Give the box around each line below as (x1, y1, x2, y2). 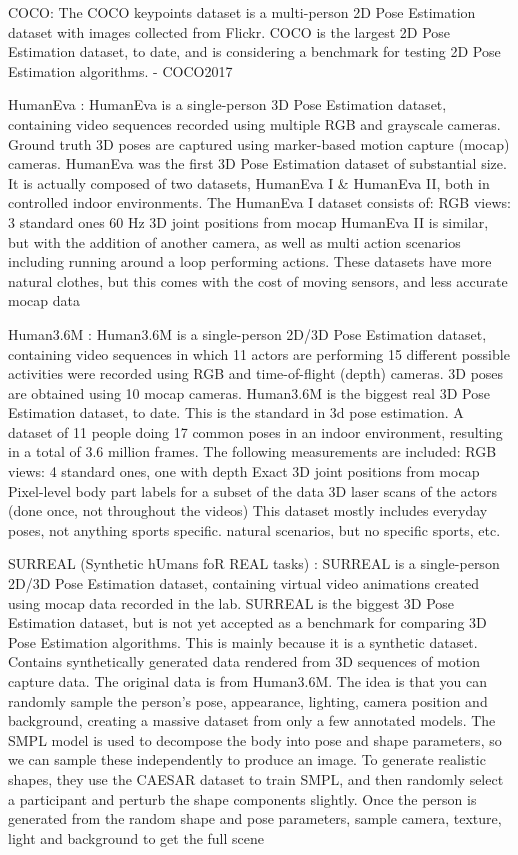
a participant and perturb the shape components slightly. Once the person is (8, 788, 477, 809)
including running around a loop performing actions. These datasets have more (8, 251, 492, 272)
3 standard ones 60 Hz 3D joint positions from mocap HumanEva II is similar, (8, 211, 489, 232)
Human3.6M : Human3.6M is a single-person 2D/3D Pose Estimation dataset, (8, 323, 487, 344)
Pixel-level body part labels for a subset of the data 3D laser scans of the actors (8, 480, 498, 501)
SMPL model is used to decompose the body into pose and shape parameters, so (8, 729, 502, 750)
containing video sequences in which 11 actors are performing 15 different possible (8, 343, 510, 364)
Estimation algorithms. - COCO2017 (8, 60, 233, 81)
